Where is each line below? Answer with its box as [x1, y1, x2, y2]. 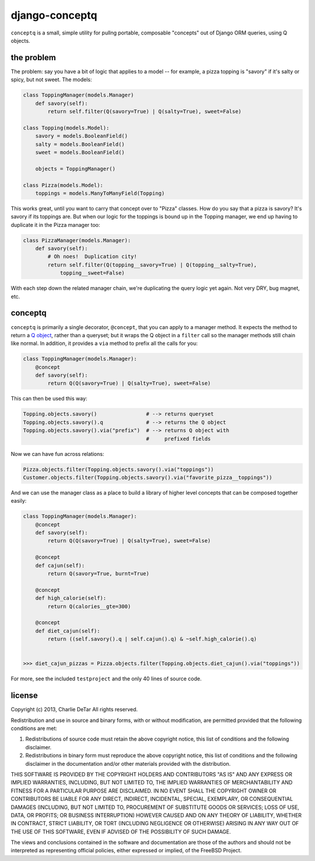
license [10, 690, 38, 701]
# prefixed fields [146, 435, 211, 442]
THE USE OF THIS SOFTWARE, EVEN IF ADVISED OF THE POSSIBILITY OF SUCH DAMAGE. [10, 828, 232, 835]
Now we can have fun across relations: [10, 450, 104, 457]
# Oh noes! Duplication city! [47, 253, 137, 260]
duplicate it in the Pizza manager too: [10, 221, 100, 228]
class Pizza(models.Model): [23, 182, 103, 188]
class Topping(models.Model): [23, 125, 110, 131]
